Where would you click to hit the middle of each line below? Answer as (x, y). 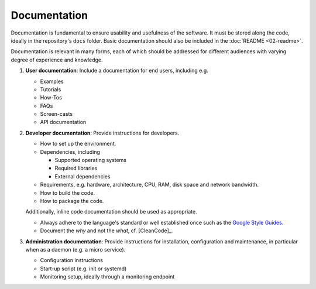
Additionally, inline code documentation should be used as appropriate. (111, 212)
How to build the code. (67, 192)
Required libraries (76, 168)
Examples (52, 81)
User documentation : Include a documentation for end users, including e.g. (117, 71)
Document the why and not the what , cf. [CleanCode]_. (107, 230)
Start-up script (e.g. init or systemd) (83, 269)
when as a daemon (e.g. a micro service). (75, 249)
